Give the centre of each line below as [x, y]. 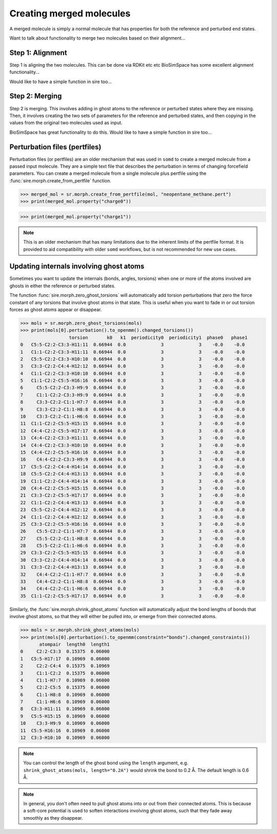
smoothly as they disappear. [53, 818]
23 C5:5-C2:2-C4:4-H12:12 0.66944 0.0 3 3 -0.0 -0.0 [133, 510]
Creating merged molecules [70, 13]
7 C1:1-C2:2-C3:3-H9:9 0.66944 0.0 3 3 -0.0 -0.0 [133, 395]
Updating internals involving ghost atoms [77, 266]
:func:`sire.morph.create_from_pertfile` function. [60, 181]
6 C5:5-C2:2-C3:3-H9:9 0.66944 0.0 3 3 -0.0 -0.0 [133, 388]
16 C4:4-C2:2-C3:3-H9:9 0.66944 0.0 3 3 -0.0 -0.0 [133, 460]
